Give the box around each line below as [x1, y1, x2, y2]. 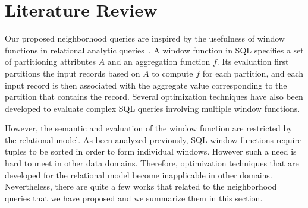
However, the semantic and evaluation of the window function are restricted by [5, 122, 293, 134]
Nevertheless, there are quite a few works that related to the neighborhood [5, 180, 277, 193]
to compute [152, 67, 193, 79]
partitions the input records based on [5, 67, 140, 79]
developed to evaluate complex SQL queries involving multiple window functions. [5, 102, 300, 114]
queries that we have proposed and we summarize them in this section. [5, 191, 263, 204]
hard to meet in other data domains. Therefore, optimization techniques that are [5, 157, 299, 169]
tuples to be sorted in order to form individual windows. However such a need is [5, 145, 297, 157]
